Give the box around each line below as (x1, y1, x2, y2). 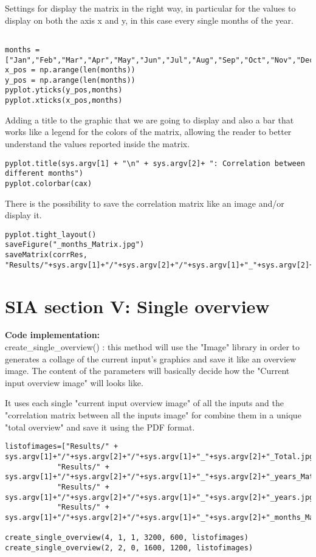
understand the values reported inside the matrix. (5, 137, 190, 150)
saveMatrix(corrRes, (5, 251, 88, 260)
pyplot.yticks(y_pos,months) (5, 86, 123, 95)
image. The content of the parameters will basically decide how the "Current (5, 364, 290, 377)
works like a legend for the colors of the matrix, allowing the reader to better (5, 125, 292, 138)
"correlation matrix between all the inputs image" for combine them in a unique (5, 409, 301, 421)
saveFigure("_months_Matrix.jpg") (5, 240, 145, 249)
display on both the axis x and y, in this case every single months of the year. (5, 13, 294, 26)
